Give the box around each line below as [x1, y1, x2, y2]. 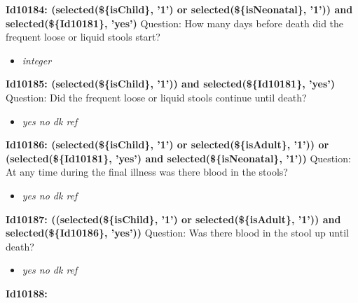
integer [22, 52, 52, 67]
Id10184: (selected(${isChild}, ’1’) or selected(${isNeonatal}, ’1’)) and [6, 2, 353, 16]
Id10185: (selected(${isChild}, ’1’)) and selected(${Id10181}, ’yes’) [6, 76, 335, 91]
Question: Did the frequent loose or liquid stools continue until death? [6, 90, 307, 104]
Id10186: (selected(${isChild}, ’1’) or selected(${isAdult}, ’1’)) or [6, 137, 329, 152]
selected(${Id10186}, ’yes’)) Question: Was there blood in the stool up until [6, 225, 349, 240]
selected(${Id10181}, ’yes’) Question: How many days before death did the [6, 15, 344, 30]
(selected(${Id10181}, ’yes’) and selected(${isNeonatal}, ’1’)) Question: [6, 150, 351, 165]
